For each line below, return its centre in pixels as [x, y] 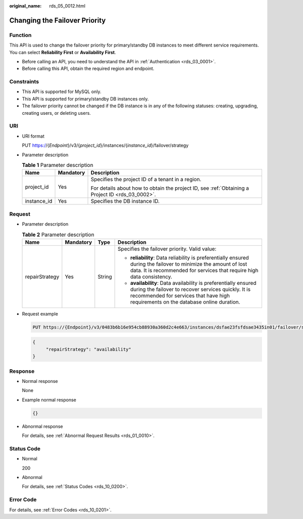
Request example [40, 314]
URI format [33, 136]
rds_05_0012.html [67, 6]
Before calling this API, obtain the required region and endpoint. [88, 69]
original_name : [26, 6]
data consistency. [151, 277]
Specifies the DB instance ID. [125, 201]
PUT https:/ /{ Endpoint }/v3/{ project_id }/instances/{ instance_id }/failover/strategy [105, 145]
